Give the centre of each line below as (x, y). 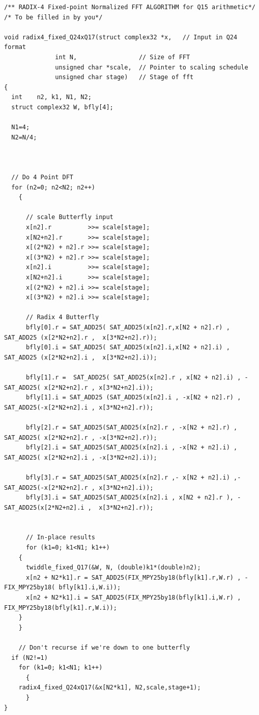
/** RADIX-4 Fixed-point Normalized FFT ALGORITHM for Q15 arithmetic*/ (130, 7)
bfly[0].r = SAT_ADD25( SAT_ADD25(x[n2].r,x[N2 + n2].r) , (128, 327)
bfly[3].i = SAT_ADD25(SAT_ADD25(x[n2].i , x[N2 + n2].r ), (130, 498)
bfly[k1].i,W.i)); (90, 588)
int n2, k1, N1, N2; (51, 97)
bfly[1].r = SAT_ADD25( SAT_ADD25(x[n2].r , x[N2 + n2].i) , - (137, 377)
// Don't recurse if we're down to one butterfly (104, 648)
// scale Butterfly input (69, 217)
